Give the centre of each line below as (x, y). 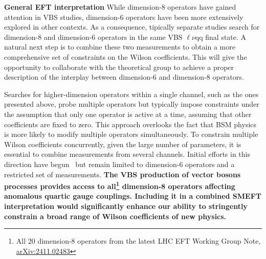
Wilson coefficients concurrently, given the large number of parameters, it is (123, 144)
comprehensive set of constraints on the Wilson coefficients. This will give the (126, 56)
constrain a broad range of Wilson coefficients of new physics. (115, 216)
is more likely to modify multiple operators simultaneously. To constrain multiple (131, 134)
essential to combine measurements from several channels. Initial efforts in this (127, 154)
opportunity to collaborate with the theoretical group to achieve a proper (119, 67)
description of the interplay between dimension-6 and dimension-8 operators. (124, 77)
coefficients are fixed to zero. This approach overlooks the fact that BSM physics (130, 124)
